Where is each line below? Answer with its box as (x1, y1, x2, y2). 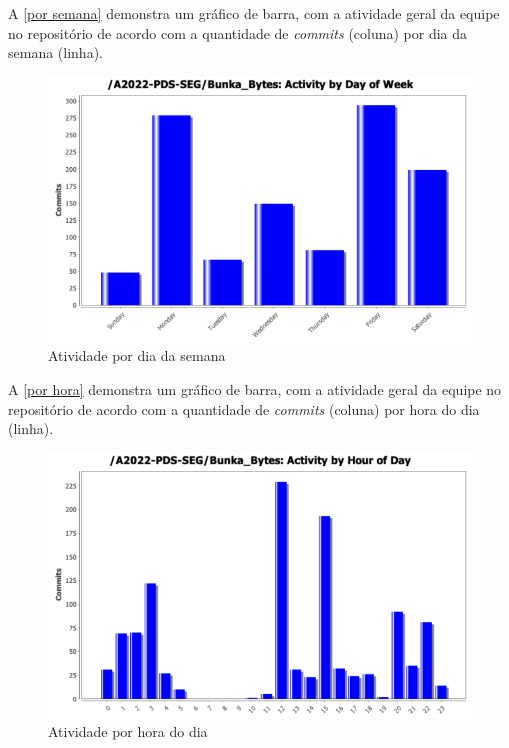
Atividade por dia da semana (48, 345, 226, 366)
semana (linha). (8, 42, 103, 63)
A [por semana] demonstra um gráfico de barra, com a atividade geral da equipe (8, 3, 500, 23)
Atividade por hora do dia (48, 721, 208, 742)
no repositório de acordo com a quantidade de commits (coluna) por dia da (8, 22, 468, 43)
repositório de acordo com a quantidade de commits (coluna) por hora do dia (8, 398, 480, 419)
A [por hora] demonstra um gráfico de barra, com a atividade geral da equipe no (8, 378, 502, 399)
